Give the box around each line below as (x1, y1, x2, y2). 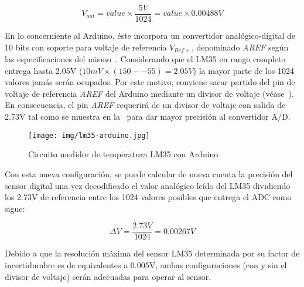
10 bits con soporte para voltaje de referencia (5, 40, 167, 53)
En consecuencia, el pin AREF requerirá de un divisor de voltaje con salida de (5, 99, 286, 111)
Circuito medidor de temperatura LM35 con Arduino (28, 148, 218, 160)
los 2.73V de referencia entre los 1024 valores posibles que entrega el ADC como (5, 191, 292, 203)
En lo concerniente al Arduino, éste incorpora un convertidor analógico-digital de (5, 29, 295, 42)
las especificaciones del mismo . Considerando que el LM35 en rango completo (5, 53, 286, 65)
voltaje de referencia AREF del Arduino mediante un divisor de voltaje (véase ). (5, 87, 294, 99)
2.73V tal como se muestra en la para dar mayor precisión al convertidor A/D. (5, 110, 291, 123)
